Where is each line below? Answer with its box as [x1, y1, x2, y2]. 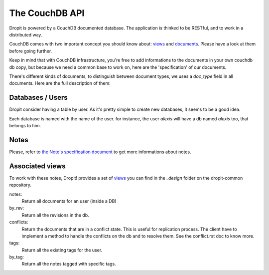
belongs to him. [9, 122, 41, 128]
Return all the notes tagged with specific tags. [21, 261, 117, 267]
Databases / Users [9, 93, 68, 102]
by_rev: [9, 205, 24, 211]
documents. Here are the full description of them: [9, 80, 111, 86]
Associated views [9, 162, 66, 170]
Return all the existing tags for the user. [21, 247, 103, 253]
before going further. [9, 48, 52, 54]
